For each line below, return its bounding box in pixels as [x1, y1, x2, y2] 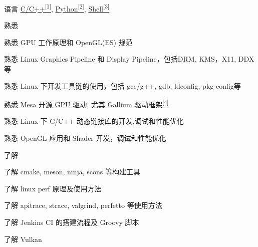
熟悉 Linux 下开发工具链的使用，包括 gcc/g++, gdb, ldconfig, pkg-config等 [4, 80, 241, 91]
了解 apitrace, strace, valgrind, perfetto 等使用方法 [4, 200, 162, 210]
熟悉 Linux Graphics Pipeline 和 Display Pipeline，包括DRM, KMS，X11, [4, 54, 236, 64]
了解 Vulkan [4, 233, 42, 244]
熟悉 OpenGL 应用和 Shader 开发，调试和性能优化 [4, 133, 166, 143]
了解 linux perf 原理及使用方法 [4, 183, 102, 193]
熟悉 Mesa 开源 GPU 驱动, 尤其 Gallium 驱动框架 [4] [4, 98, 169, 109]
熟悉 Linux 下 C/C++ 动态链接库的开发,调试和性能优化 [4, 116, 184, 126]
